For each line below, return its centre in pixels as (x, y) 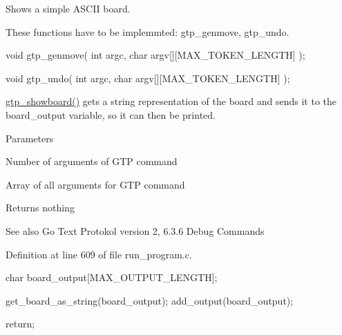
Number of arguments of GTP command (92, 161)
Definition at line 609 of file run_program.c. (99, 254)
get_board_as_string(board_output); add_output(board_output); (150, 300)
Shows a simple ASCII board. (68, 8)
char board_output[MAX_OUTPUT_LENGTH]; (112, 277)
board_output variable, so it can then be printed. (111, 114)
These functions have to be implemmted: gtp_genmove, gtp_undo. (148, 31)
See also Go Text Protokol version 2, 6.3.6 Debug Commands (135, 230)
